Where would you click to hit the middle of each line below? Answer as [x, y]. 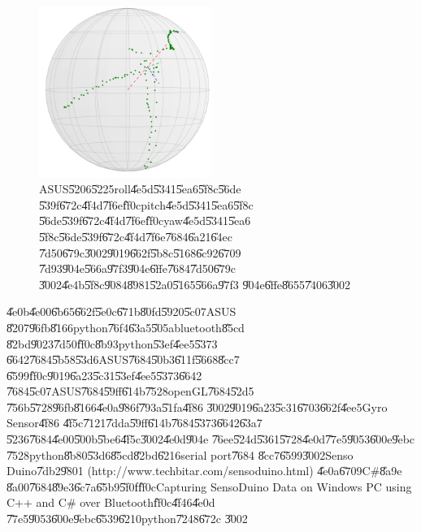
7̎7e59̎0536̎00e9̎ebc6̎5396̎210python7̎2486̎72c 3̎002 [127, 519]
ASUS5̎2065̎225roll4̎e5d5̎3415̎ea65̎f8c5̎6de [140, 189]
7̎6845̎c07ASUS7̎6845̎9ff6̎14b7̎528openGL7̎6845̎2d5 [130, 391]
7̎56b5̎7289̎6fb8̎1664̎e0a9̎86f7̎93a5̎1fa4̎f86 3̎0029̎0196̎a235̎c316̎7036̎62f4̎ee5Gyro [197, 407]
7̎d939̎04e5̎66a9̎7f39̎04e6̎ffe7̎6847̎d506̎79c [137, 268]
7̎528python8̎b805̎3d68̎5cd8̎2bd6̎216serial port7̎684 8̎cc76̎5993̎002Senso [180, 454]
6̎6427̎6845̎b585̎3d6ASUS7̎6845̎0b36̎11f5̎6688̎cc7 [123, 359]
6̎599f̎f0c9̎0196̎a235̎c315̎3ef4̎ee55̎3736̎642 [104, 375]
